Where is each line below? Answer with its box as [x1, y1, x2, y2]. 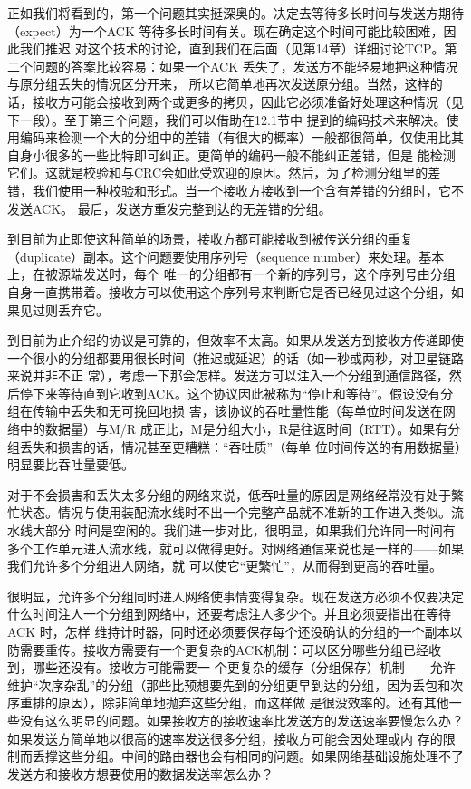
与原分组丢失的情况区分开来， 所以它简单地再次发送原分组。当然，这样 [7, 74, 430, 93]
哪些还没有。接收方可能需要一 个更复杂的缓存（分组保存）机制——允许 [32, 658, 456, 677]
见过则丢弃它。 [19, 300, 109, 319]
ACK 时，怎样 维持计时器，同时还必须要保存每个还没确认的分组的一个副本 [7, 622, 450, 640]
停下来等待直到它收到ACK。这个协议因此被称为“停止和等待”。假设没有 [19, 383, 441, 402]
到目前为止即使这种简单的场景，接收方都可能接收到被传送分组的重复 [7, 229, 413, 248]
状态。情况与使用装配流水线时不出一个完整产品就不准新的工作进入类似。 [19, 503, 451, 522]
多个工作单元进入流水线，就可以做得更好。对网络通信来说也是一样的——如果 [7, 538, 464, 557]
